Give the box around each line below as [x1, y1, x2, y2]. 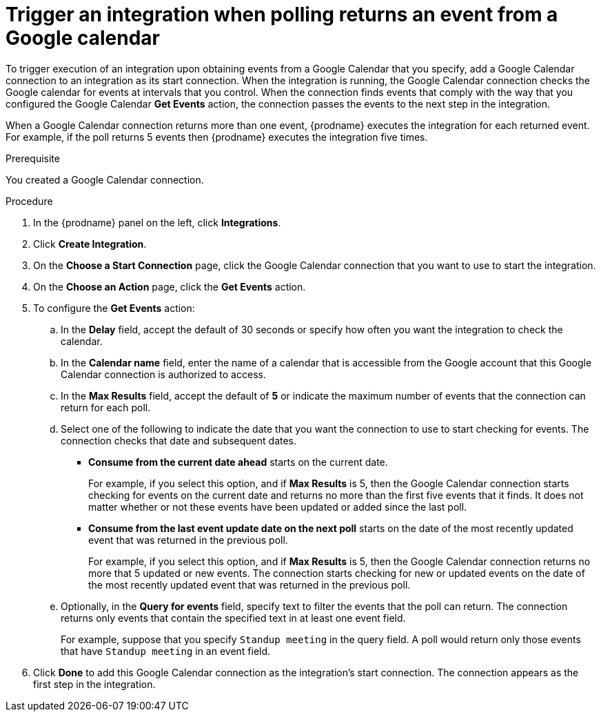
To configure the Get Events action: [33, 302, 195, 314]
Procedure [6, 195, 53, 207]
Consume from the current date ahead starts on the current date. [88, 455, 388, 468]
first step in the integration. [33, 678, 156, 690]
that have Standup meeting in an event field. [61, 645, 271, 657]
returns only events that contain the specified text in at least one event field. [61, 611, 406, 624]
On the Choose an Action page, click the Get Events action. [33, 280, 306, 293]
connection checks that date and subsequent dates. [61, 434, 297, 446]
